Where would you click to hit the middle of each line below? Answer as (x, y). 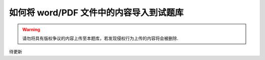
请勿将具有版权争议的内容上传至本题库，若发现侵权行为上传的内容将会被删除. (100, 38)
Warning (31, 30)
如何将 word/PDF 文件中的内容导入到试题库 (96, 13)
